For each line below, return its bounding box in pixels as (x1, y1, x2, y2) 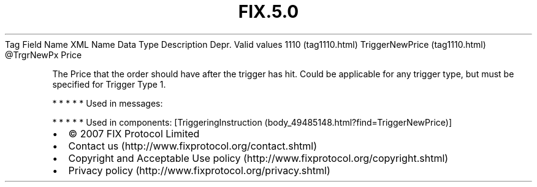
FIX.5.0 (238, 1, 299, 22)
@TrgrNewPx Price (5, 49, 82, 60)
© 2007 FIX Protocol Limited (68, 127, 200, 140)
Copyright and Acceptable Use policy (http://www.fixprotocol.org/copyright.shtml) (68, 151, 449, 164)
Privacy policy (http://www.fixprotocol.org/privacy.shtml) (68, 164, 330, 177)
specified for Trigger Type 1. (52, 78, 166, 90)
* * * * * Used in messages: (52, 97, 163, 109)
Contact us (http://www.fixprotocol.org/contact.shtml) (68, 139, 318, 152)
